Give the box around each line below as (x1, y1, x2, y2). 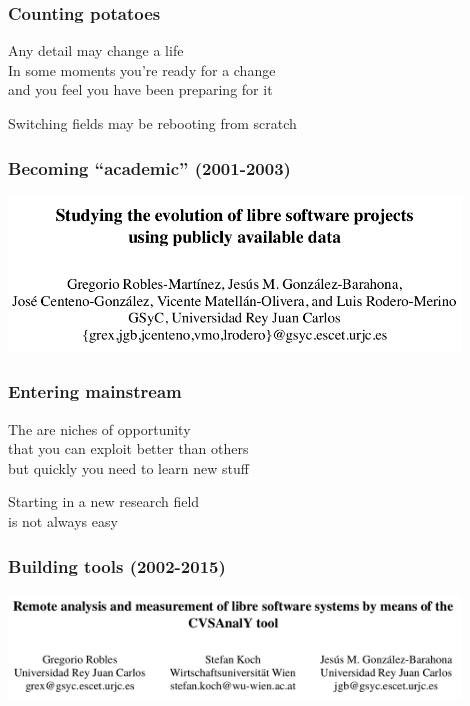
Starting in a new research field (8, 491, 200, 512)
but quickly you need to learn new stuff (8, 457, 249, 478)
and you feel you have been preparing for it (8, 79, 273, 100)
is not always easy (8, 511, 118, 532)
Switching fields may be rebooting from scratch (8, 113, 297, 133)
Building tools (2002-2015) (8, 553, 226, 578)
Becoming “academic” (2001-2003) (8, 155, 291, 180)
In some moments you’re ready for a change (8, 59, 276, 80)
